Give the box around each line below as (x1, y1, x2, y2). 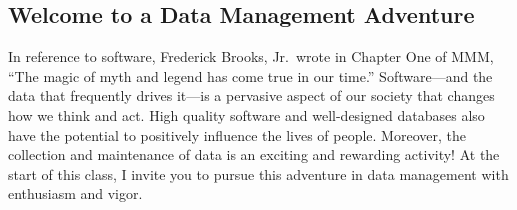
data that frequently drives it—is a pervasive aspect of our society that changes (8, 85, 495, 106)
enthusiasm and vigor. (8, 183, 143, 204)
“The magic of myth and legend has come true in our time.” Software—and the (8, 65, 493, 86)
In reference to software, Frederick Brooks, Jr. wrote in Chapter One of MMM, (8, 46, 494, 67)
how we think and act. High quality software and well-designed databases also (8, 104, 485, 125)
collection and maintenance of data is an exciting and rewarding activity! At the (8, 144, 500, 165)
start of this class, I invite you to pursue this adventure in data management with (8, 163, 509, 184)
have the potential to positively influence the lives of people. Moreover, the (8, 124, 466, 145)
